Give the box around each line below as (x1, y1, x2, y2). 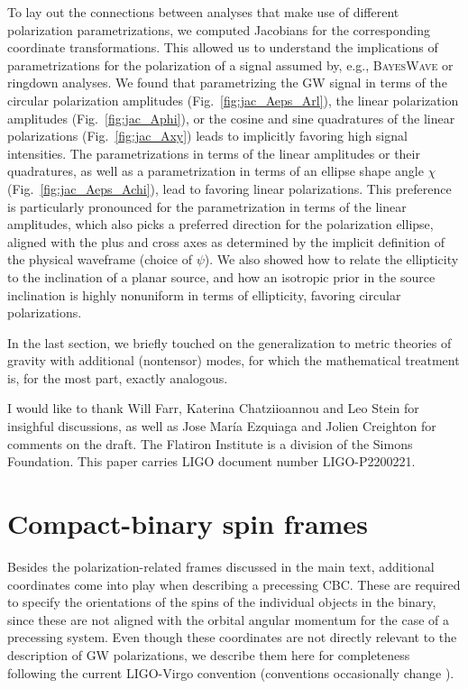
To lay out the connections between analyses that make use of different (7, 3, 399, 21)
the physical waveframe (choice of (7, 250, 193, 269)
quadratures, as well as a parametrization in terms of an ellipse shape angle (7, 161, 424, 180)
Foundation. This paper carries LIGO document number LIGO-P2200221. (7, 452, 416, 471)
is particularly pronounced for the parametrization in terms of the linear (7, 197, 407, 216)
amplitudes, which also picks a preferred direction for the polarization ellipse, (7, 215, 434, 234)
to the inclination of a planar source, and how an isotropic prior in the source (7, 267, 436, 286)
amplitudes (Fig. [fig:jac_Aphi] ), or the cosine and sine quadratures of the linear (7, 108, 455, 127)
